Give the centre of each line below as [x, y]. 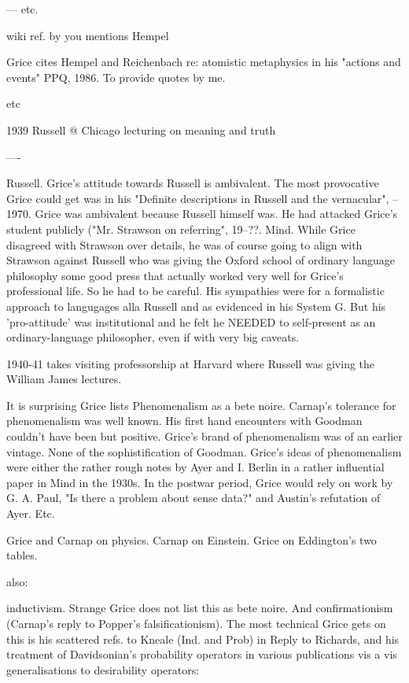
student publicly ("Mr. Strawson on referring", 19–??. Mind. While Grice [181, 229]
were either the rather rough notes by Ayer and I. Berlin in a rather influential [195, 467]
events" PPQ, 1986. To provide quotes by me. [116, 77]
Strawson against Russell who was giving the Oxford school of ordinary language [201, 260]
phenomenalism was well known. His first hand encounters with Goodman [184, 421]
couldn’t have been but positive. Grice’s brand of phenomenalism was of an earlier [204, 436]
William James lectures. [64, 379]
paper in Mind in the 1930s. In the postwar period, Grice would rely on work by [200, 482]
